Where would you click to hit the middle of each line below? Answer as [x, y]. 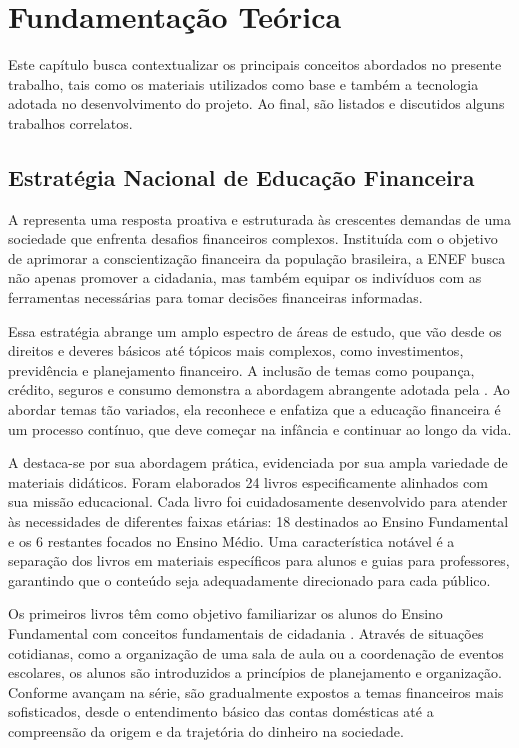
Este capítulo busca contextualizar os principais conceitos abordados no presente [255, 64]
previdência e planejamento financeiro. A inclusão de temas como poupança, [241, 369]
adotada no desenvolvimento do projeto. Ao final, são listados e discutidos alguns [256, 103]
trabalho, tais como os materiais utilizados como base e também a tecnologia [243, 83]
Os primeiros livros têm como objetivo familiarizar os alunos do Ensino [225, 613]
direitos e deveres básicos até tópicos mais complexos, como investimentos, [236, 350]
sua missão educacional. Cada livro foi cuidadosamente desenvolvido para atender [258, 501]
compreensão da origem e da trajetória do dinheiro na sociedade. [206, 730]
